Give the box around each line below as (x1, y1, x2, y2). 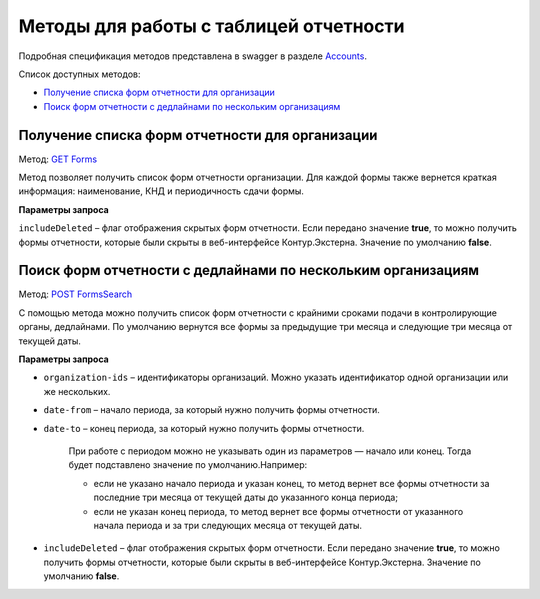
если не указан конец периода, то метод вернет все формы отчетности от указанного (93, 505, 464, 517)
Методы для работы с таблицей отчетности (18, 15, 405, 37)
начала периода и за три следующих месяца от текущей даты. (93, 519, 363, 531)
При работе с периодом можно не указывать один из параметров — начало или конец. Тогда (68, 445, 472, 457)
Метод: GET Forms (18, 153, 98, 165)
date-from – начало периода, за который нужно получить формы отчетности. (43, 404, 380, 416)
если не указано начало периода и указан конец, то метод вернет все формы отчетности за (93, 477, 490, 489)
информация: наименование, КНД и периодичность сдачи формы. (18, 185, 305, 197)
